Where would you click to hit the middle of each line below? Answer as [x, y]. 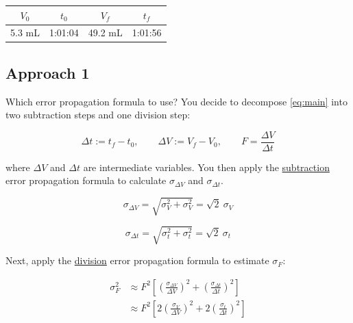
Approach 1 [48, 72]
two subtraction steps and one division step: [98, 115]
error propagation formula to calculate [86, 180]
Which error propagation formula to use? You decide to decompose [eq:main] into [176, 101]
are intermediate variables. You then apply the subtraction [206, 167]
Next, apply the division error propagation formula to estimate [137, 260]
